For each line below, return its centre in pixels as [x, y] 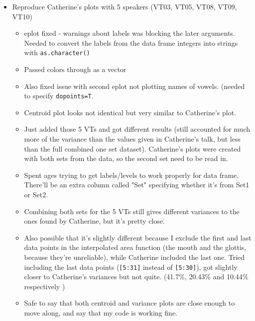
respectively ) [45, 286]
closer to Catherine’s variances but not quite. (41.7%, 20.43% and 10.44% [136, 277]
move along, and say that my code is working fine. [101, 313]
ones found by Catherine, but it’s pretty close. [94, 221]
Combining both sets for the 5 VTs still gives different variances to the [132, 211]
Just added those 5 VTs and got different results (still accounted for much [137, 129]
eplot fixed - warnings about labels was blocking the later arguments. [129, 33]
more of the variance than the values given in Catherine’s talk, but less [132, 139]
